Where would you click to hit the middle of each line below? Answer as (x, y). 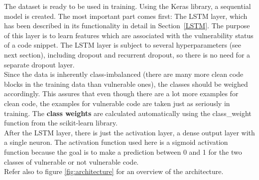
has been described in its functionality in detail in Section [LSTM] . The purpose (127, 26)
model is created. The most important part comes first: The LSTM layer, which (126, 16)
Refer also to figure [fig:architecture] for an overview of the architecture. (114, 171)
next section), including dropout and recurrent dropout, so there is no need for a (127, 54)
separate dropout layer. (39, 64)
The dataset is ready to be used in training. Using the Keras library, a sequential (128, 6)
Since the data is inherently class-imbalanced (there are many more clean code (124, 74)
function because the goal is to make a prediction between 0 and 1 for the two (123, 151)
